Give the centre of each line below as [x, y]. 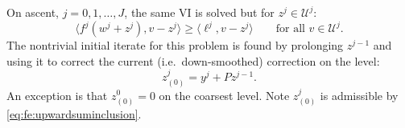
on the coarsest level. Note [224, 95]
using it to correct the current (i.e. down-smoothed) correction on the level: [193, 60]
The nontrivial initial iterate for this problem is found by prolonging [175, 45]
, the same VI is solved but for [199, 12]
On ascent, [33, 12]
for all [290, 29]
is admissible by [359, 95]
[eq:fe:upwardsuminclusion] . [74, 113]
